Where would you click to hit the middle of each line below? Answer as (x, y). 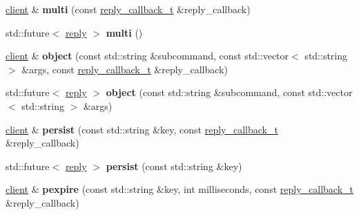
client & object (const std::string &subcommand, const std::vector (147, 56)
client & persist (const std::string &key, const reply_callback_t (142, 129)
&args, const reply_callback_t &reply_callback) (125, 69)
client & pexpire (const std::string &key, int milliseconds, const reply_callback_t (179, 189)
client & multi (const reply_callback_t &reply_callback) (128, 9)
